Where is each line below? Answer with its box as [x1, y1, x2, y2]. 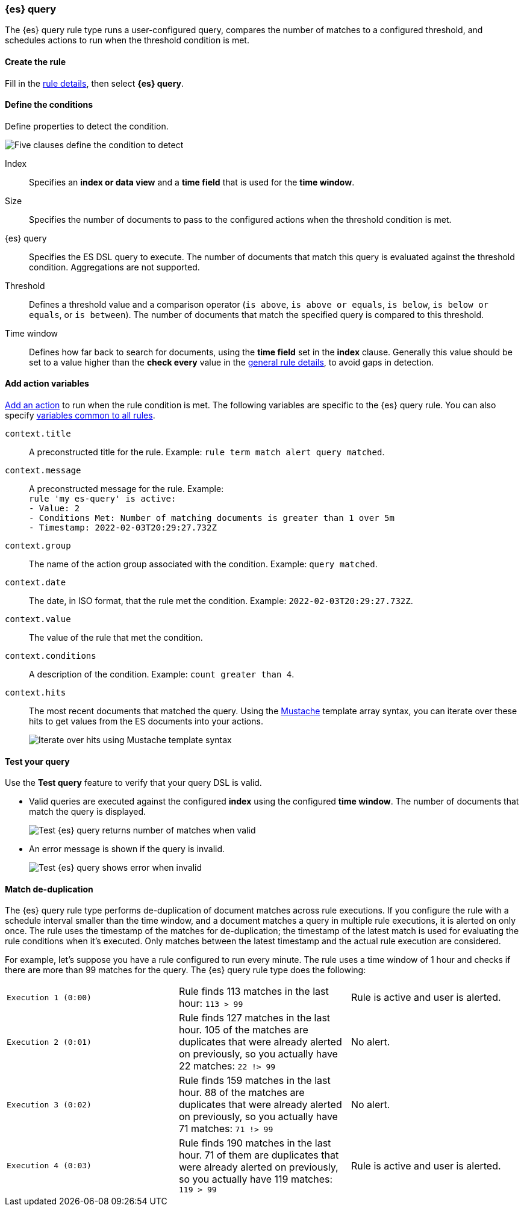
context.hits [5, 688, 66, 698]
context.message [5, 465, 81, 476]
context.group [5, 541, 71, 551]
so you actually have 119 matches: [178, 1173, 333, 1186]
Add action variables [5, 378, 89, 389]
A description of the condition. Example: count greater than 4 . [29, 669, 295, 680]
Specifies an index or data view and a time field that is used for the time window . [29, 176, 355, 187]
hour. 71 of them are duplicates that [178, 1149, 339, 1162]
